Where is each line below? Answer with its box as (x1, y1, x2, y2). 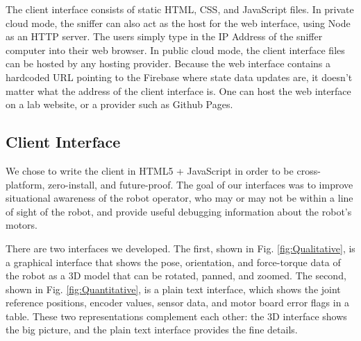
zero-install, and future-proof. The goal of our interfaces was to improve (48, 177, 353, 191)
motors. (6, 218, 38, 232)
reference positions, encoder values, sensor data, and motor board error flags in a (6, 295, 350, 310)
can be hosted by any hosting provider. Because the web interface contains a (6, 56, 331, 71)
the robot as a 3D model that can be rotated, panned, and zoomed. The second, (6, 268, 346, 283)
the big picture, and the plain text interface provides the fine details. (6, 322, 298, 337)
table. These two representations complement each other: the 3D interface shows (6, 308, 347, 323)
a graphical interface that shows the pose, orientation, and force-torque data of (6, 254, 341, 269)
